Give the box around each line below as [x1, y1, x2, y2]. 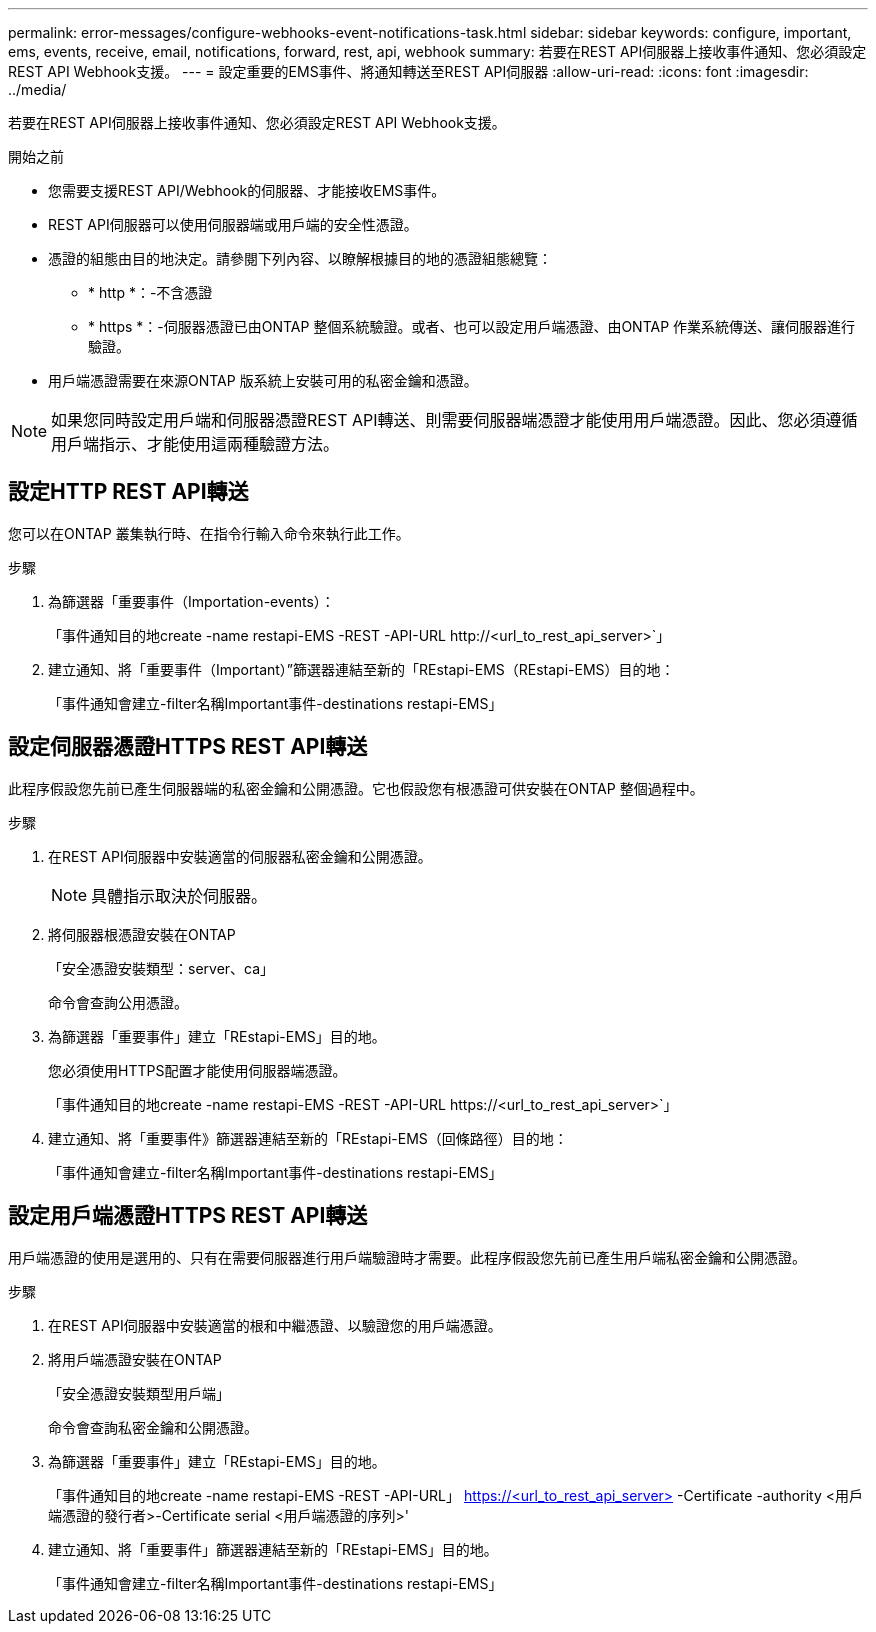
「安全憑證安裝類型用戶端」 [48, 1384, 230, 1402]
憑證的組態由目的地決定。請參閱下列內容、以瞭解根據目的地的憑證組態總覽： [48, 250, 552, 267]
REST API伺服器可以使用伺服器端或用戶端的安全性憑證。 [48, 216, 418, 233]
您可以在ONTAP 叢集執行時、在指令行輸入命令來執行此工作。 [8, 524, 410, 542]
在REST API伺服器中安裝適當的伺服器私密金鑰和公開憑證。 [48, 847, 432, 865]
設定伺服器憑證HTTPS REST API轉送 [8, 734, 368, 760]
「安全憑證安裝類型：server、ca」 [48, 959, 275, 977]
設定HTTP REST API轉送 [8, 479, 249, 505]
